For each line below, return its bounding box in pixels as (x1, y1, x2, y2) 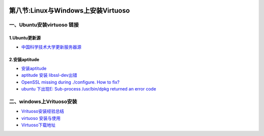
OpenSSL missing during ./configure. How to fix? (21, 79, 120, 85)
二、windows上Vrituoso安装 (9, 98, 78, 105)
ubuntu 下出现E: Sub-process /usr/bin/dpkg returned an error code (21, 86, 156, 92)
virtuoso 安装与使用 (21, 115, 61, 121)
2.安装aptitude (9, 56, 40, 62)
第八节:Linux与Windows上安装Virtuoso (9, 6, 130, 15)
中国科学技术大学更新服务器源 (21, 44, 82, 50)
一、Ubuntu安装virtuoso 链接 (9, 22, 79, 28)
